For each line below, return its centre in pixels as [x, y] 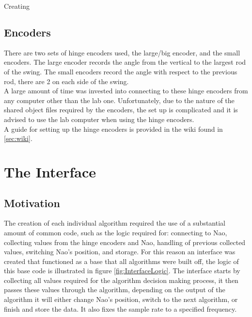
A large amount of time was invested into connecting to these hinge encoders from [126, 91]
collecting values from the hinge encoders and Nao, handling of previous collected [125, 242]
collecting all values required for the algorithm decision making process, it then [121, 280]
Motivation [32, 203]
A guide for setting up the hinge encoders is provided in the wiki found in [113, 129]
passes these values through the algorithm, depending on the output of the [115, 290]
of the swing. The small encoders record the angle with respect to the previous [121, 71]
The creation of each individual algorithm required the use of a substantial [115, 223]
